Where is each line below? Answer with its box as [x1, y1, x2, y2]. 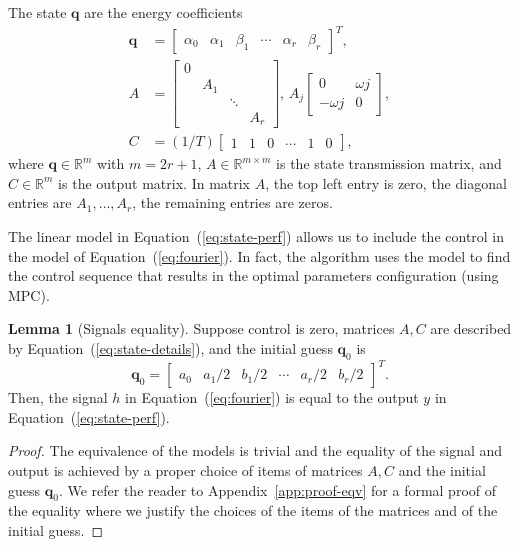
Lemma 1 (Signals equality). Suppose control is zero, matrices [8, 318, 395, 339]
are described [430, 318, 512, 339]
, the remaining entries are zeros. [132, 192, 333, 213]
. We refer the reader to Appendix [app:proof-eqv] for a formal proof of [58, 479, 497, 500]
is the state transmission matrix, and [276, 153, 502, 174]
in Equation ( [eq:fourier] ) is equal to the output [125, 387, 419, 408]
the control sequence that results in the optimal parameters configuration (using [8, 265, 499, 286]
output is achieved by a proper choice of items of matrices [8, 460, 363, 481]
